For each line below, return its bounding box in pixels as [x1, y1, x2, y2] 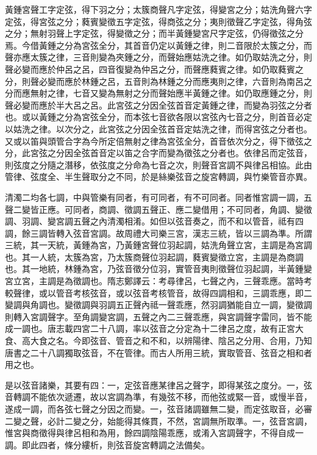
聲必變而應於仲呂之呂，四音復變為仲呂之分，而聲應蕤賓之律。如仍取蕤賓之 [5, 62, 304, 75]
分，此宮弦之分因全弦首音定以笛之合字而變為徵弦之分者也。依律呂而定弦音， [5, 146, 312, 159]
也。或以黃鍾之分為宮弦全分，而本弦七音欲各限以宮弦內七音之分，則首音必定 [5, 110, 312, 123]
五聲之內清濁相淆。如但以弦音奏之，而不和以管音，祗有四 [73, 215, 304, 227]
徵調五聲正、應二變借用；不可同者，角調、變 [124, 202, 304, 215]
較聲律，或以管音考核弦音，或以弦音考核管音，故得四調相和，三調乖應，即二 [5, 286, 312, 299]
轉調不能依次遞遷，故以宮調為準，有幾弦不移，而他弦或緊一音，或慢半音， [13, 390, 312, 403]
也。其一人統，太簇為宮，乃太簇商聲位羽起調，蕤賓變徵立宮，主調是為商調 [5, 250, 304, 263]
